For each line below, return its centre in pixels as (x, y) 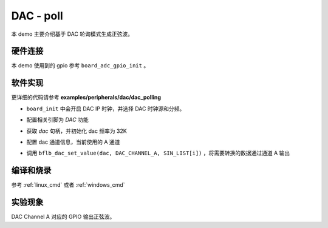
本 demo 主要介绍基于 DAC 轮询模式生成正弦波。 (72, 34)
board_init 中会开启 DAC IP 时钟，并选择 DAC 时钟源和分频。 (106, 109)
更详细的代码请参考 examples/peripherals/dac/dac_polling (86, 98)
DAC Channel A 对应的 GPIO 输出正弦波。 (63, 217)
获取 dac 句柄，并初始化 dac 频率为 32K (77, 131)
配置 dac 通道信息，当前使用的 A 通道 (73, 142)
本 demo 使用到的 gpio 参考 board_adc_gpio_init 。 (80, 65)
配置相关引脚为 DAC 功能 (57, 120)
